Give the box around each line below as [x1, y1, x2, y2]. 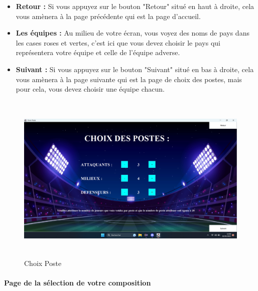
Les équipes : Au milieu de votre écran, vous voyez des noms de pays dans [16, 28, 249, 38]
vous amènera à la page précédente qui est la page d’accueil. [16, 11, 201, 21]
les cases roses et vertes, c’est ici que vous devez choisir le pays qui [16, 37, 220, 48]
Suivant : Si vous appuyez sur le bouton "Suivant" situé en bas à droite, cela [16, 64, 254, 74]
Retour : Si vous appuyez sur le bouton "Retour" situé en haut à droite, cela [16, 1, 254, 11]
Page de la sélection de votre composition [4, 277, 151, 288]
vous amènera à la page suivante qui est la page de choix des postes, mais [16, 74, 242, 84]
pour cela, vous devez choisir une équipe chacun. [16, 84, 165, 94]
